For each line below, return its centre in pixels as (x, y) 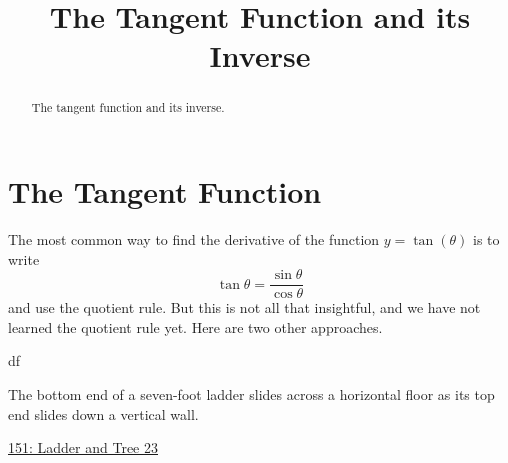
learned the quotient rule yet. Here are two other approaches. (195, 326)
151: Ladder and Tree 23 (83, 447)
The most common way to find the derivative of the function (194, 238)
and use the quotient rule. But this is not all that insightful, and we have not (244, 307)
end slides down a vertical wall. (103, 413)
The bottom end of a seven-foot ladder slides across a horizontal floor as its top (251, 393)
